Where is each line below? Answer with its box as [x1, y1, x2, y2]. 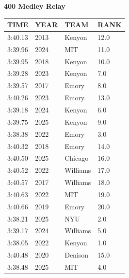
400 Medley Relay [4, 1, 65, 11]
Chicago [64, 153, 89, 163]
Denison [64, 250, 89, 260]
